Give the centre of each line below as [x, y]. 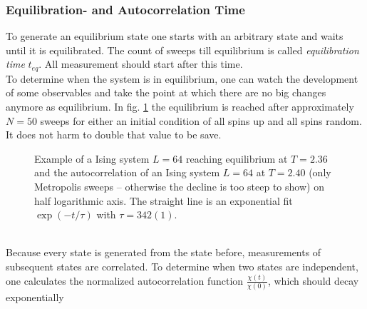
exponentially [35, 297]
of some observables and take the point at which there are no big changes [166, 92]
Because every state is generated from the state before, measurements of [164, 252]
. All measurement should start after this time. [141, 64]
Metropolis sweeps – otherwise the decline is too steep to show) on [179, 187]
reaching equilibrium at [237, 158]
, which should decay [313, 280]
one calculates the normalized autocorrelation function [125, 280]
